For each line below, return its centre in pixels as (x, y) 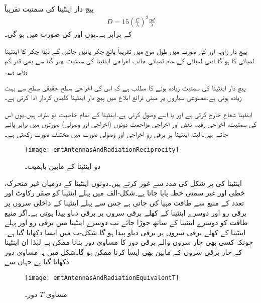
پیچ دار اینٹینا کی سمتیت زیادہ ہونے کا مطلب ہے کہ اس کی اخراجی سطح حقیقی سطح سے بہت (125, 87)
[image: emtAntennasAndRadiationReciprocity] (102, 150)
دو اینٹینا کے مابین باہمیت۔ (63, 166)
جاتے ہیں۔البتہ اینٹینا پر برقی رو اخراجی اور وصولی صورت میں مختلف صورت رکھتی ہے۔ (116, 133)
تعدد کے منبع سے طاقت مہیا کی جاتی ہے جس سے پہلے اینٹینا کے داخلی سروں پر (124, 202)
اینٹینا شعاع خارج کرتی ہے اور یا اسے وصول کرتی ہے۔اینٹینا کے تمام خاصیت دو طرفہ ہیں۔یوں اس (128, 114)
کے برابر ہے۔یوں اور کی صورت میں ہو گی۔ (68, 34)
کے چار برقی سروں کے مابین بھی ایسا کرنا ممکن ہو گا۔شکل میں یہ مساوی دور (123, 251)
